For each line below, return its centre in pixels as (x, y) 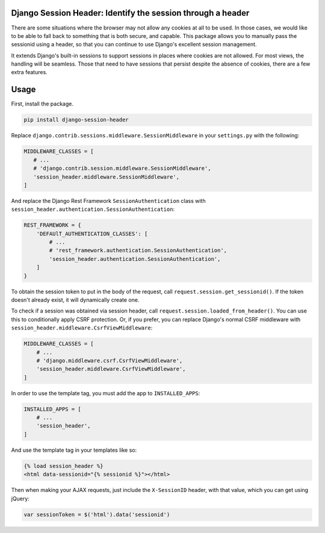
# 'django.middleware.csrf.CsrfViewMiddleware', (110, 360)
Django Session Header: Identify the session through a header (130, 13)
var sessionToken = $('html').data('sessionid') (97, 514)
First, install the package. (42, 104)
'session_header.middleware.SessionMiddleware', (107, 177)
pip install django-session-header (76, 120)
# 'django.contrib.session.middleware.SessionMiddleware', (122, 168)
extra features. (29, 72)
